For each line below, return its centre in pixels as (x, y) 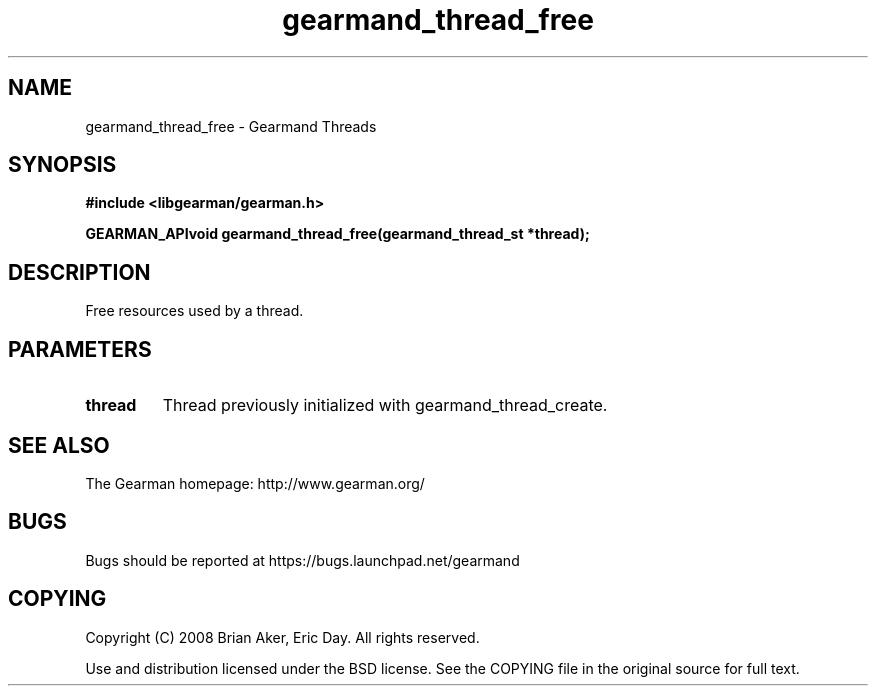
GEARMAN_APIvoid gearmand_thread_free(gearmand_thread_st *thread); (337, 234)
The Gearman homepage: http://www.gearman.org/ (255, 483)
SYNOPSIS (62, 165)
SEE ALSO (59, 445)
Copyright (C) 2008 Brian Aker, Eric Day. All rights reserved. (282, 637)
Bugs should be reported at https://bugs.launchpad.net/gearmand (302, 560)
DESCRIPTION (79, 272)
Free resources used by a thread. (194, 311)
